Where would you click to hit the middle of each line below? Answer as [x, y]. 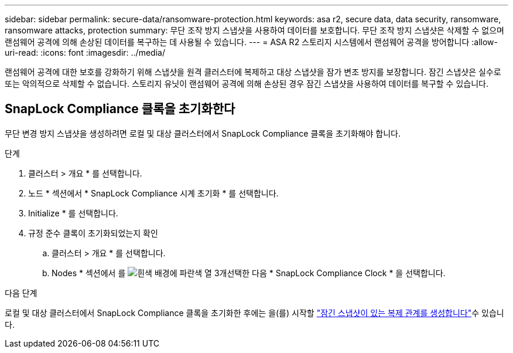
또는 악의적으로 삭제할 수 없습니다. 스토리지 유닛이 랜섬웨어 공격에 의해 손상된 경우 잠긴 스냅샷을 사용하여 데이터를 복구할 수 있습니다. [247, 84]
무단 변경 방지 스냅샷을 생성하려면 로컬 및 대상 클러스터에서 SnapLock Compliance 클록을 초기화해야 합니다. [203, 133]
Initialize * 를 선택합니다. [73, 213]
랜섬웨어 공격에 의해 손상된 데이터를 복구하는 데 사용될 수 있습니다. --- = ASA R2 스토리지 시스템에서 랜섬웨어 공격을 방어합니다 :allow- [251, 42]
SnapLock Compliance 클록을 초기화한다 [120, 109]
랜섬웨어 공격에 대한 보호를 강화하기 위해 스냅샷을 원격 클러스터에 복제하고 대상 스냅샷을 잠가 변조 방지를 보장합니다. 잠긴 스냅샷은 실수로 [253, 72]
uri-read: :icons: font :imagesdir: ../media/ [85, 52]
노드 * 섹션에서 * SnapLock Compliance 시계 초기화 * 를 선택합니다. [153, 193]
